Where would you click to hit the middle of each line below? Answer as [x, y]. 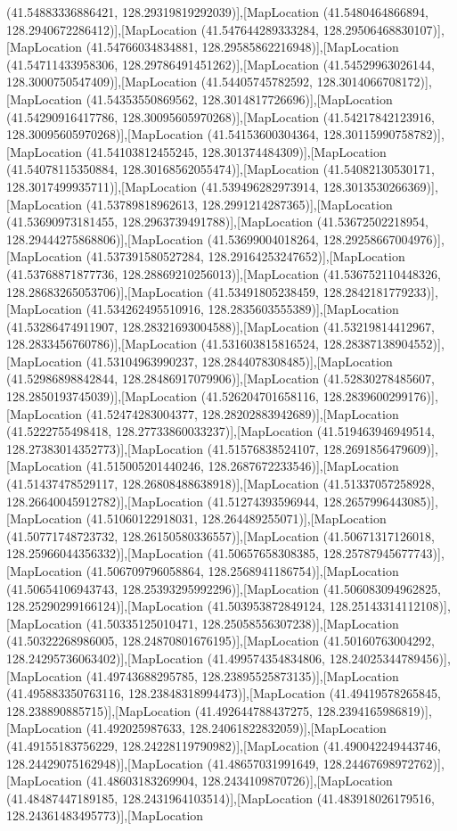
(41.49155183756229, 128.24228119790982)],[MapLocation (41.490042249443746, [224, 745]
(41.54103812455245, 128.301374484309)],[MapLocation [236, 151]
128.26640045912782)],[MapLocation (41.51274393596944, [163, 501]
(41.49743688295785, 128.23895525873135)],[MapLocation [242, 675]
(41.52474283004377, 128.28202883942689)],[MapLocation [242, 413]
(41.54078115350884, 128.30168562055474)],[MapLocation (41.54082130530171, [220, 169]
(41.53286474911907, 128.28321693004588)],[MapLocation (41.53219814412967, [220, 326]
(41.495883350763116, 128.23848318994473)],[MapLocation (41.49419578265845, [224, 693]
